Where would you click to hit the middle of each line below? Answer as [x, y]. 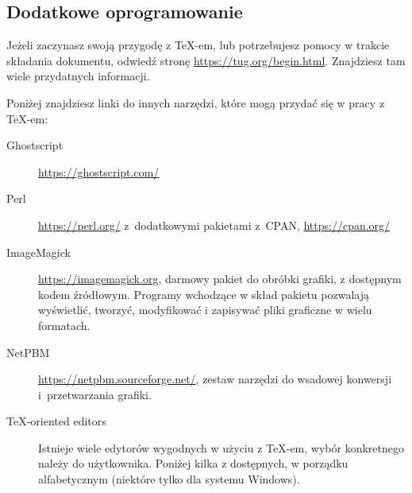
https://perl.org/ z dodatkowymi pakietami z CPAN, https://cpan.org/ [214, 225]
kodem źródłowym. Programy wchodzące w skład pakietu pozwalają [204, 294]
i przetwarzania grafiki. [95, 394]
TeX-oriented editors [56, 421]
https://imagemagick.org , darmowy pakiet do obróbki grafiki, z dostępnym [220, 279]
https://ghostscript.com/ [99, 171]
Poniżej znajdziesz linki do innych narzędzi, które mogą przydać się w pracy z [196, 102]
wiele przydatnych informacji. [78, 76]
